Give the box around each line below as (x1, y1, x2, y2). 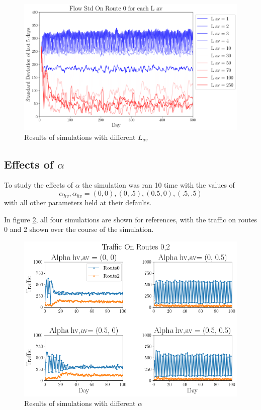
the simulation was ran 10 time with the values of (82, 180, 235, 190)
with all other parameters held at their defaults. (4, 197, 152, 208)
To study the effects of (4, 180, 73, 190)
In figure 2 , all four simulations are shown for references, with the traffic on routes (4, 214, 257, 224)
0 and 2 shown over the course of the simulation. (4, 224, 154, 234)
